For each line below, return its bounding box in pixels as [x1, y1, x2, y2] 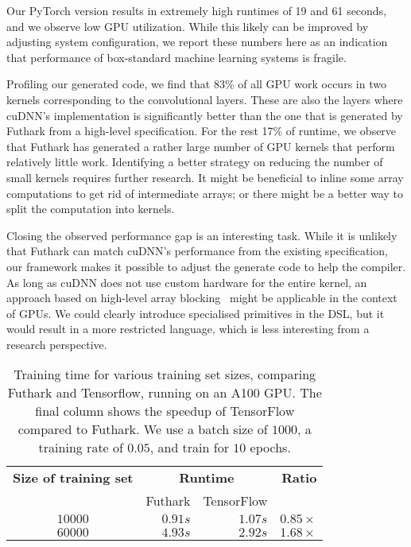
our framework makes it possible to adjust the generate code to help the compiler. [6, 258, 406, 274]
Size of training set [13, 468, 134, 487]
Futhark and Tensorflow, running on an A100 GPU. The [7, 383, 322, 402]
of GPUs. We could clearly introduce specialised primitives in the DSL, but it [6, 305, 385, 321]
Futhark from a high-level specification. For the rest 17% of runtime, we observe [6, 122, 397, 139]
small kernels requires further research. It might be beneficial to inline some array [6, 169, 404, 185]
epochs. [250, 438, 291, 457]
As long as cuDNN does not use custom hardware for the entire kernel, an [6, 273, 367, 290]
